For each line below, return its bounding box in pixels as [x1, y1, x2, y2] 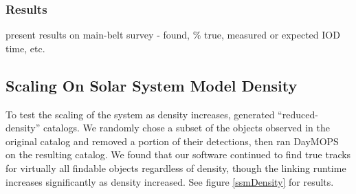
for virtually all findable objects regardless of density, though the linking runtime [5, 160, 346, 175]
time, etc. [5, 41, 45, 55]
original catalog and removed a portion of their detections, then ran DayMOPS [5, 133, 339, 148]
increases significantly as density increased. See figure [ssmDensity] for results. [5, 174, 334, 188]
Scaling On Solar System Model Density [5, 74, 298, 96]
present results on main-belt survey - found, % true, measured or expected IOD [5, 28, 340, 42]
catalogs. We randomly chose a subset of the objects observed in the [43, 120, 330, 135]
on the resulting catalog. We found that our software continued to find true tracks [5, 147, 351, 162]
